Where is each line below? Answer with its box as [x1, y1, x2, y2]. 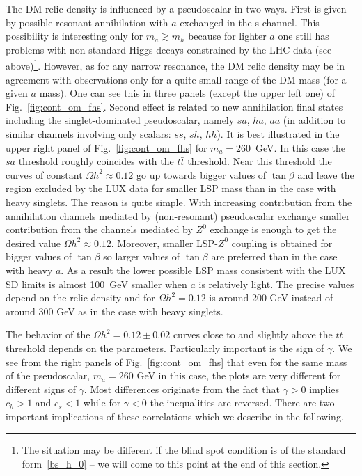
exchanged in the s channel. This [180, 15, 320, 29]
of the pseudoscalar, [6, 368, 90, 383]
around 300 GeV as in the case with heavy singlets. [6, 303, 223, 318]
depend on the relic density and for [6, 290, 155, 305]
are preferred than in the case [211, 249, 338, 264]
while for [83, 395, 121, 410]
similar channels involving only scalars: [6, 127, 171, 141]
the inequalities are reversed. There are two [150, 395, 335, 410]
